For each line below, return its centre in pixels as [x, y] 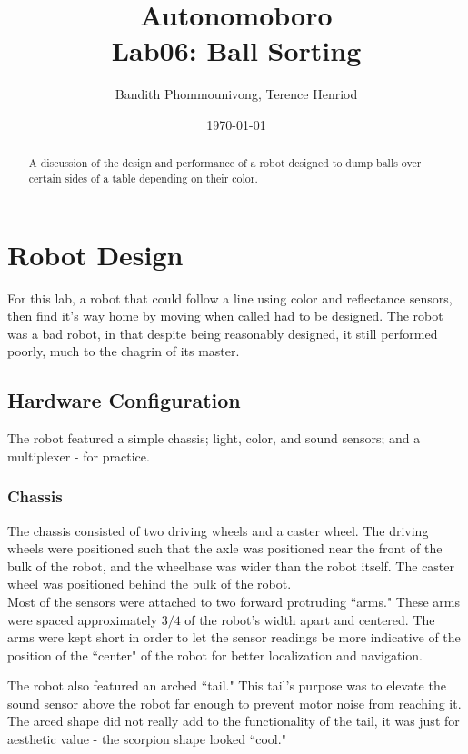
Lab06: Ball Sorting [236, 50]
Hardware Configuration [124, 400]
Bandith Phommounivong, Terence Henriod [236, 94]
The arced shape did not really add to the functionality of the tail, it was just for [234, 721]
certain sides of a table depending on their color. [143, 178]
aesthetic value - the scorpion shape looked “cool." [147, 739]
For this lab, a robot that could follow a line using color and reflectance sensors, [230, 298]
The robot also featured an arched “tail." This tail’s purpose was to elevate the [227, 685]
